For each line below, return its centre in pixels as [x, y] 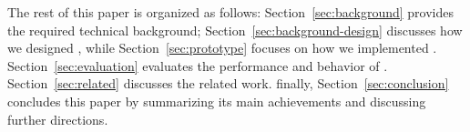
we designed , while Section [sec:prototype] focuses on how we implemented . [222, 48]
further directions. [58, 119]
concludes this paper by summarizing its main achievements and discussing [217, 101]
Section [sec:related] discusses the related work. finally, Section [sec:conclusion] [228, 83]
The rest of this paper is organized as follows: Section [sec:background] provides [230, 12]
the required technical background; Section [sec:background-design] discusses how [235, 30]
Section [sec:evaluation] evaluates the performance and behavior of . [198, 65]
